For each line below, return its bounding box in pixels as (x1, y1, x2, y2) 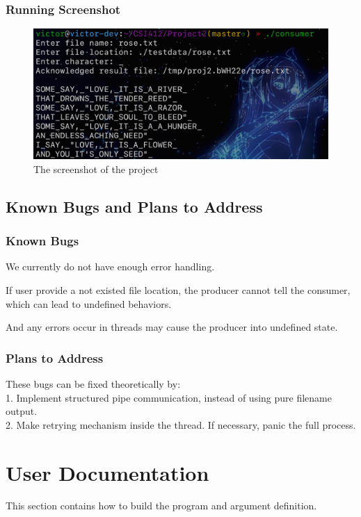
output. (6, 404, 38, 418)
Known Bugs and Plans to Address (6, 195, 263, 217)
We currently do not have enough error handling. (6, 259, 215, 274)
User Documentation (6, 458, 209, 486)
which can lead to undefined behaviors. (6, 296, 172, 311)
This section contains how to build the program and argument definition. (6, 498, 317, 513)
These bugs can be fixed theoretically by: (6, 376, 181, 391)
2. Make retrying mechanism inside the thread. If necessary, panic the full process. (6, 417, 356, 432)
